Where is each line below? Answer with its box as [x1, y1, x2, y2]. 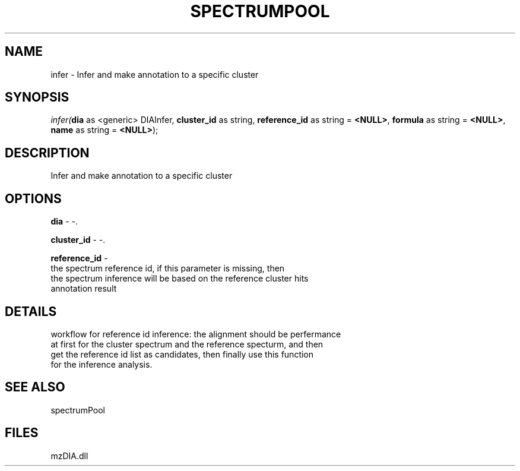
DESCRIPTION [5, 145, 90, 160]
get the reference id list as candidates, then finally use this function [50, 349, 314, 359]
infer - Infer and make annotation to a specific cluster [50, 69, 259, 80]
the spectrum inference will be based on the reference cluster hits [50, 273, 309, 284]
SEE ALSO [5, 380, 65, 395]
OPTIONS [5, 191, 62, 206]
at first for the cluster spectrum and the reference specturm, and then [50, 339, 324, 349]
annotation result [50, 283, 117, 294]
